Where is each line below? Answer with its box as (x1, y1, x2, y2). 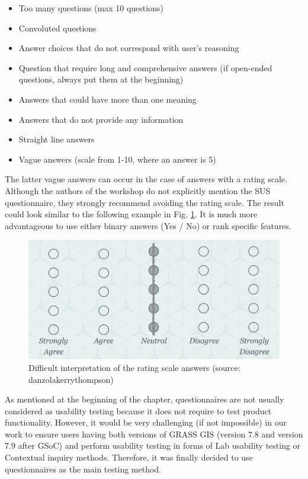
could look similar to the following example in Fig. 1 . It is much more (5, 208, 258, 220)
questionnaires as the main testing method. (5, 462, 162, 475)
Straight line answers (18, 133, 95, 145)
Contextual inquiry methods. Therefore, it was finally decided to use (5, 451, 253, 464)
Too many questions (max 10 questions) (18, 2, 163, 14)
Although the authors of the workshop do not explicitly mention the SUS (5, 184, 271, 196)
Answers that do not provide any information (18, 113, 184, 125)
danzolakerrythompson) (28, 373, 114, 385)
